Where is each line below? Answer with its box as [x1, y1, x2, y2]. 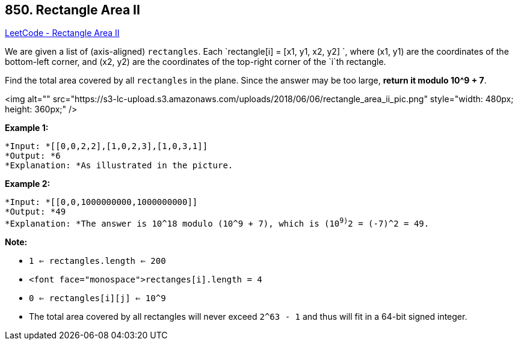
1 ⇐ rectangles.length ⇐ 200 [29, 256, 166, 266]
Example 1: [5, 123, 49, 133]
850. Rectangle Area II [5, 2, 140, 17]
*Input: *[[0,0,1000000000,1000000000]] [5, 197, 198, 207]
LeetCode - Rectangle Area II [5, 28, 120, 38]
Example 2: [5, 179, 51, 189]
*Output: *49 [5, 207, 66, 217]
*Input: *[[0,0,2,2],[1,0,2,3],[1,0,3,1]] [5, 141, 208, 151]
